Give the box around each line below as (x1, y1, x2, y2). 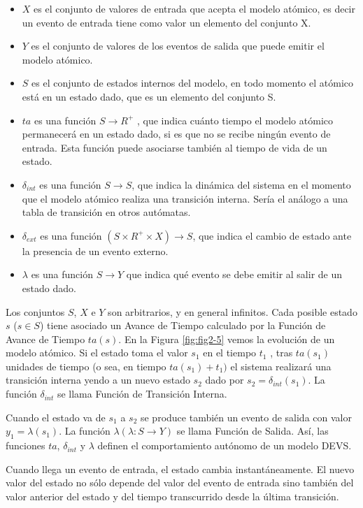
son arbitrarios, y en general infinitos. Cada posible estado (108, 304, 357, 319)
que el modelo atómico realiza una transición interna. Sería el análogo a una (22, 191, 348, 205)
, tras (270, 345, 293, 360)
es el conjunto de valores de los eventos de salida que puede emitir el (31, 38, 325, 53)
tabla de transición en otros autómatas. (22, 205, 191, 219)
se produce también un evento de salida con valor (140, 409, 352, 424)
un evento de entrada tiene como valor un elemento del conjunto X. (22, 15, 311, 29)
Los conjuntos (6, 304, 65, 319)
